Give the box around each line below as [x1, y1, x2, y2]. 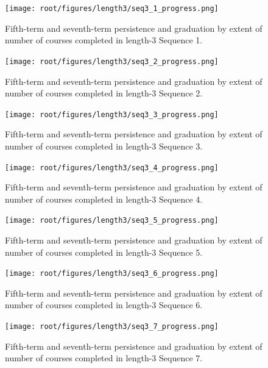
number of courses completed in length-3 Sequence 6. [5, 298, 203, 311]
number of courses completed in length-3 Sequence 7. [5, 352, 203, 364]
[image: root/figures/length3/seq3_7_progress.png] [5, 322, 219, 331]
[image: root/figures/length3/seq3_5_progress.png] [5, 216, 219, 225]
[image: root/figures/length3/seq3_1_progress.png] [5, 4, 219, 13]
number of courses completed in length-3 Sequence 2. [5, 87, 203, 99]
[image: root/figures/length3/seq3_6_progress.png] [5, 269, 219, 278]
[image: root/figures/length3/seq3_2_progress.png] [5, 57, 219, 66]
